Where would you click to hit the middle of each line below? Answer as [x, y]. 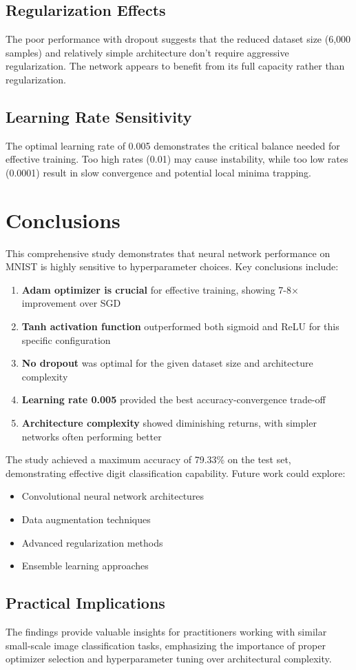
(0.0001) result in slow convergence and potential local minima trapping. [159, 172]
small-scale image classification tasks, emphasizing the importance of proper [166, 645]
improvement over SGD [71, 303]
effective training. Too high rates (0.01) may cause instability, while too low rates [177, 159]
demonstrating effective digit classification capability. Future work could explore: [176, 473]
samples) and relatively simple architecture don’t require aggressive [147, 52]
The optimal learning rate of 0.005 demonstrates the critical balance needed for [173, 145]
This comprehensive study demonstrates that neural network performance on [168, 253]
